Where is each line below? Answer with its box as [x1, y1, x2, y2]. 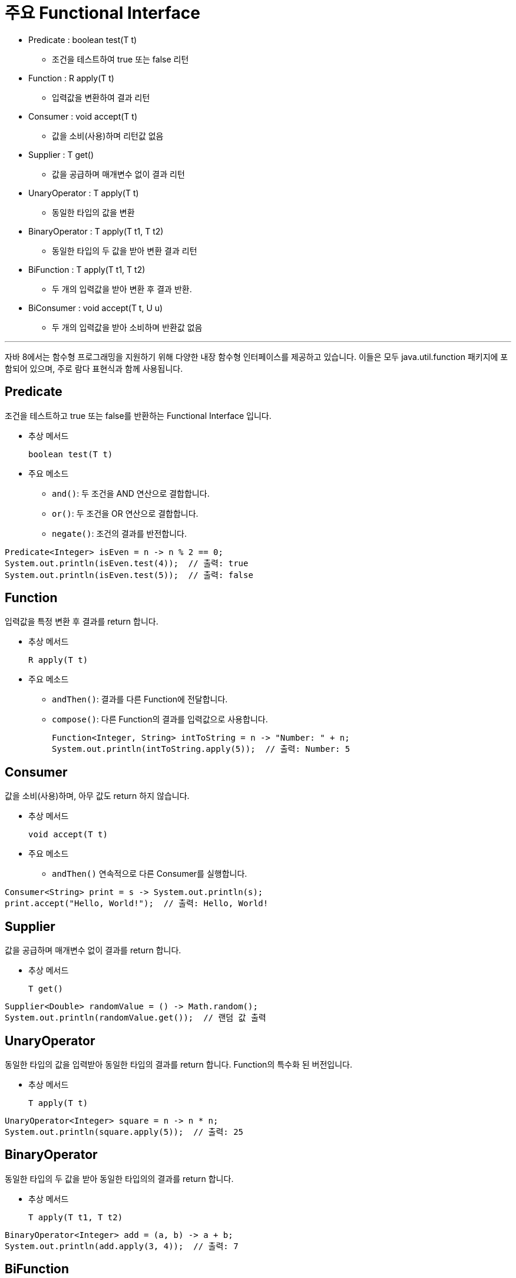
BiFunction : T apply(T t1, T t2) [28, 264, 145, 275]
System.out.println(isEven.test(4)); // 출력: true [5, 558, 249, 568]
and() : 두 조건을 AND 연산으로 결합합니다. [52, 488, 210, 498]
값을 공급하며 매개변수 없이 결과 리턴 [52, 169, 185, 179]
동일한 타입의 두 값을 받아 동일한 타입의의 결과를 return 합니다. [5, 1173, 234, 1184]
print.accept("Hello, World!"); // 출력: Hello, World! [5, 899, 269, 909]
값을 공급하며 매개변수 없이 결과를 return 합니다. [5, 945, 181, 956]
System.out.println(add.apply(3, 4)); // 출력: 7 [5, 1241, 239, 1251]
